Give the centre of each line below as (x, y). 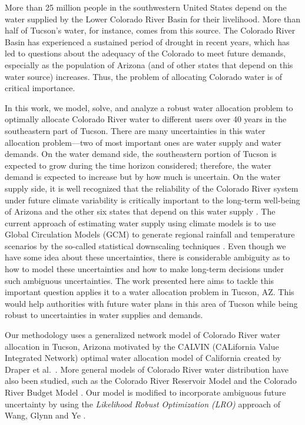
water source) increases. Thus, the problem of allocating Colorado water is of (144, 76)
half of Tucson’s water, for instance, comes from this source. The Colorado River (150, 30)
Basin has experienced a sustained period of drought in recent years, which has (147, 41)
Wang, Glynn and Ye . (45, 415)
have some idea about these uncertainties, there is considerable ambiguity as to (147, 257)
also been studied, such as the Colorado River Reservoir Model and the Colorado (151, 381)
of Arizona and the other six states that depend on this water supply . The (140, 211)
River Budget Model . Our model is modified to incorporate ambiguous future (145, 392)
